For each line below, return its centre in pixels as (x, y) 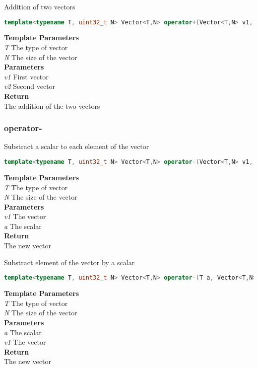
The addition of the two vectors (52, 106)
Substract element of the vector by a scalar (69, 262)
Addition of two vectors (40, 6)
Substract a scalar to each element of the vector (77, 146)
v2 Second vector (30, 86)
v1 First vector (26, 76)
